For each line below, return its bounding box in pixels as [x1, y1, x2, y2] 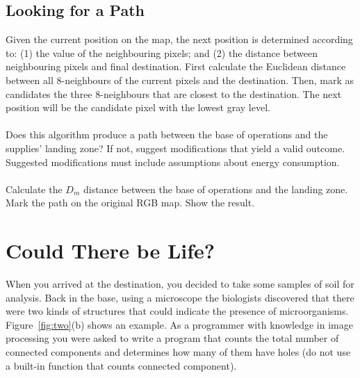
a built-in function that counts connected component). [6, 358, 237, 372]
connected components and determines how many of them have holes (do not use [6, 345, 351, 359]
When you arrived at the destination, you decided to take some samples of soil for [6, 277, 354, 291]
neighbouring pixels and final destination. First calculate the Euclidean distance [6, 59, 346, 74]
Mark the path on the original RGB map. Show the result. [6, 195, 255, 210]
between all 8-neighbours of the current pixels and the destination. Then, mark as [6, 72, 354, 87]
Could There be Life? [6, 236, 215, 265]
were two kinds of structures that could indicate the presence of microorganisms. [6, 304, 349, 318]
